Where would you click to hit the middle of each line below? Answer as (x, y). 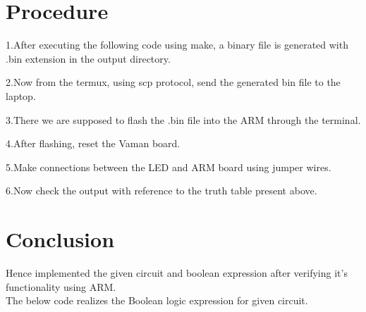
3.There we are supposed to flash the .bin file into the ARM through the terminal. (183, 119)
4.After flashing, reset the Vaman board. (93, 143)
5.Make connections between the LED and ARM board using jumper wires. (169, 167)
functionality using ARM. (61, 286)
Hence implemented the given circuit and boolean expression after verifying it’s (177, 273)
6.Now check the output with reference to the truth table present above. (161, 191)
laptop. (21, 95)
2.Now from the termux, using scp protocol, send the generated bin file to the (173, 82)
